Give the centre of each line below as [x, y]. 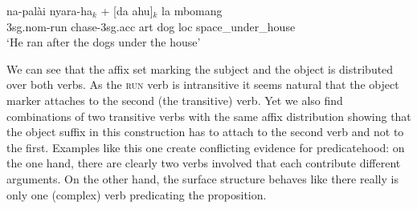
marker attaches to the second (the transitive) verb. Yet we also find [175, 100]
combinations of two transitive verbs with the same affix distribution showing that [209, 116]
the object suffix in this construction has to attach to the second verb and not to [205, 132]
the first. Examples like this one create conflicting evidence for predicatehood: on [206, 147]
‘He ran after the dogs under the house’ [104, 42]
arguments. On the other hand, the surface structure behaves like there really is [202, 178]
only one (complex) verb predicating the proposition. [137, 194]
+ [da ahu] [127, 10]
